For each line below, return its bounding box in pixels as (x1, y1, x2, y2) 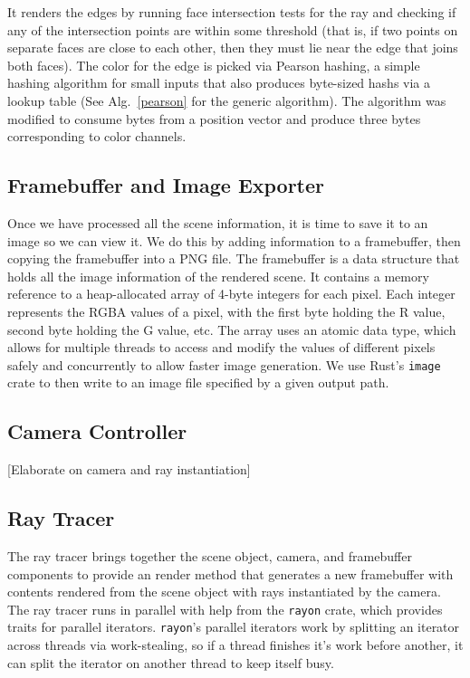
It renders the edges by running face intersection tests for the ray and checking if (7, 3, 456, 21)
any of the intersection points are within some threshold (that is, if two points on (7, 20, 458, 39)
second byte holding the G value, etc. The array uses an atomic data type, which (7, 320, 456, 339)
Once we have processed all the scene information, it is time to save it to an (7, 213, 428, 232)
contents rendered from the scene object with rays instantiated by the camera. (7, 582, 441, 601)
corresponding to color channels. (7, 127, 187, 146)
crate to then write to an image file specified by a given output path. (7, 373, 389, 392)
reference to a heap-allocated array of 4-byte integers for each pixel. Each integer (7, 284, 456, 303)
